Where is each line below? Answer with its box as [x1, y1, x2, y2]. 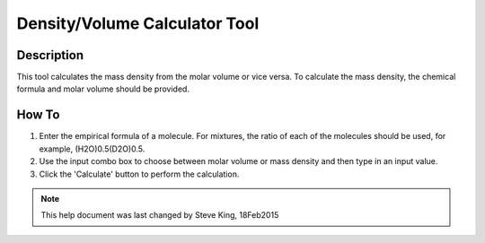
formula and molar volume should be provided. [16, 83, 190, 94]
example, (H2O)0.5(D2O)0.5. [39, 143, 145, 154]
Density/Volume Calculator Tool [16, 13, 260, 33]
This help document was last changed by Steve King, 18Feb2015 [40, 210, 279, 221]
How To [16, 108, 60, 123]
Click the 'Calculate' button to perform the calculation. [39, 169, 240, 179]
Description [16, 48, 84, 63]
